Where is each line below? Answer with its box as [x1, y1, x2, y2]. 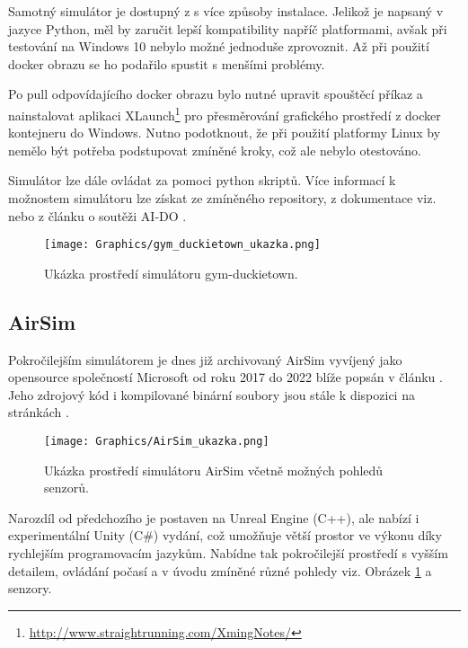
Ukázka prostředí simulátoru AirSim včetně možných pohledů [44, 460, 384, 479]
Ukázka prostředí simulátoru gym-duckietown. [44, 263, 298, 282]
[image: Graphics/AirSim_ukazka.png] [44, 435, 269, 448]
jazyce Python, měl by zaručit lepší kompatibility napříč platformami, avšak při [8, 19, 447, 38]
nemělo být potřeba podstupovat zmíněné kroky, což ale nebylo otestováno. [8, 140, 421, 159]
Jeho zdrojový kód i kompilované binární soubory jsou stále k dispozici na [8, 385, 415, 404]
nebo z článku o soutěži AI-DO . [8, 206, 187, 225]
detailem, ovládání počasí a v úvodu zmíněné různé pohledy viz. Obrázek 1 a [8, 561, 432, 580]
